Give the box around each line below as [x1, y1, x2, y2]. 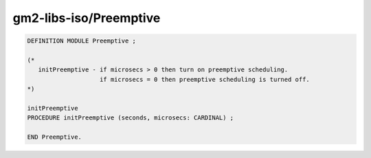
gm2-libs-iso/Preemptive [12, 10, 161, 25]
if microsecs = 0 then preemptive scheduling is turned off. [100, 76, 311, 83]
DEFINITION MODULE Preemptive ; [27, 37, 137, 45]
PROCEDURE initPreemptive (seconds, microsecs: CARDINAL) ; [27, 114, 234, 122]
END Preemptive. [27, 133, 82, 141]
